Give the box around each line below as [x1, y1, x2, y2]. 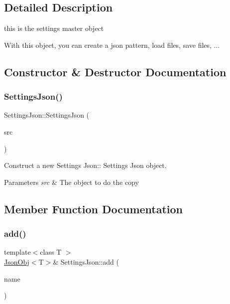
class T [40, 247, 62, 257]
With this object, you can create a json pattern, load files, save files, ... [4, 39, 220, 50]
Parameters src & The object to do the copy [4, 176, 139, 187]
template [4, 247, 31, 257]
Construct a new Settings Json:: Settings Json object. [4, 160, 167, 170]
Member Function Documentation [4, 201, 183, 216]
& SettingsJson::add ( [53, 256, 119, 267]
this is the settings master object [4, 23, 104, 33]
